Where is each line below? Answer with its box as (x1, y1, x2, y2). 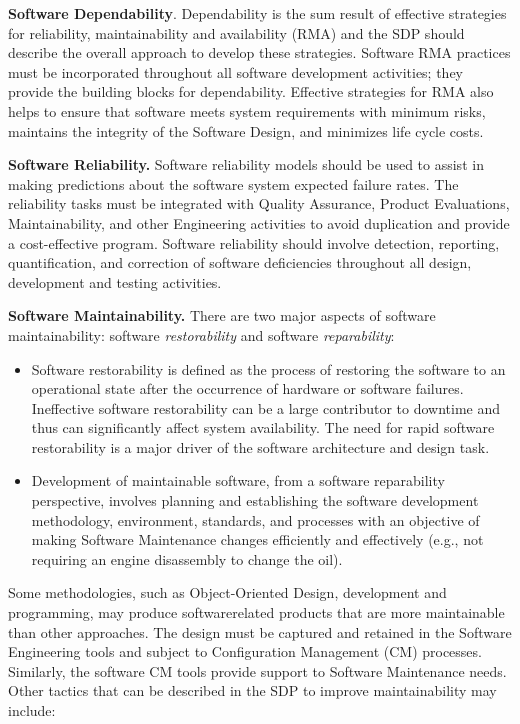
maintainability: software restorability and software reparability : (8, 324, 395, 345)
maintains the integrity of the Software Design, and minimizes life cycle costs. (8, 120, 484, 141)
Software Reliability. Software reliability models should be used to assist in (8, 154, 484, 175)
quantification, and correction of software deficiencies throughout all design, (8, 252, 472, 273)
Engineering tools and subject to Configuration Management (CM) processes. (8, 641, 482, 662)
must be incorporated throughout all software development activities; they (8, 61, 464, 82)
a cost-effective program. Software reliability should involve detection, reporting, (8, 232, 500, 253)
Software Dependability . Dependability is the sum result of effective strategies (8, 3, 507, 23)
